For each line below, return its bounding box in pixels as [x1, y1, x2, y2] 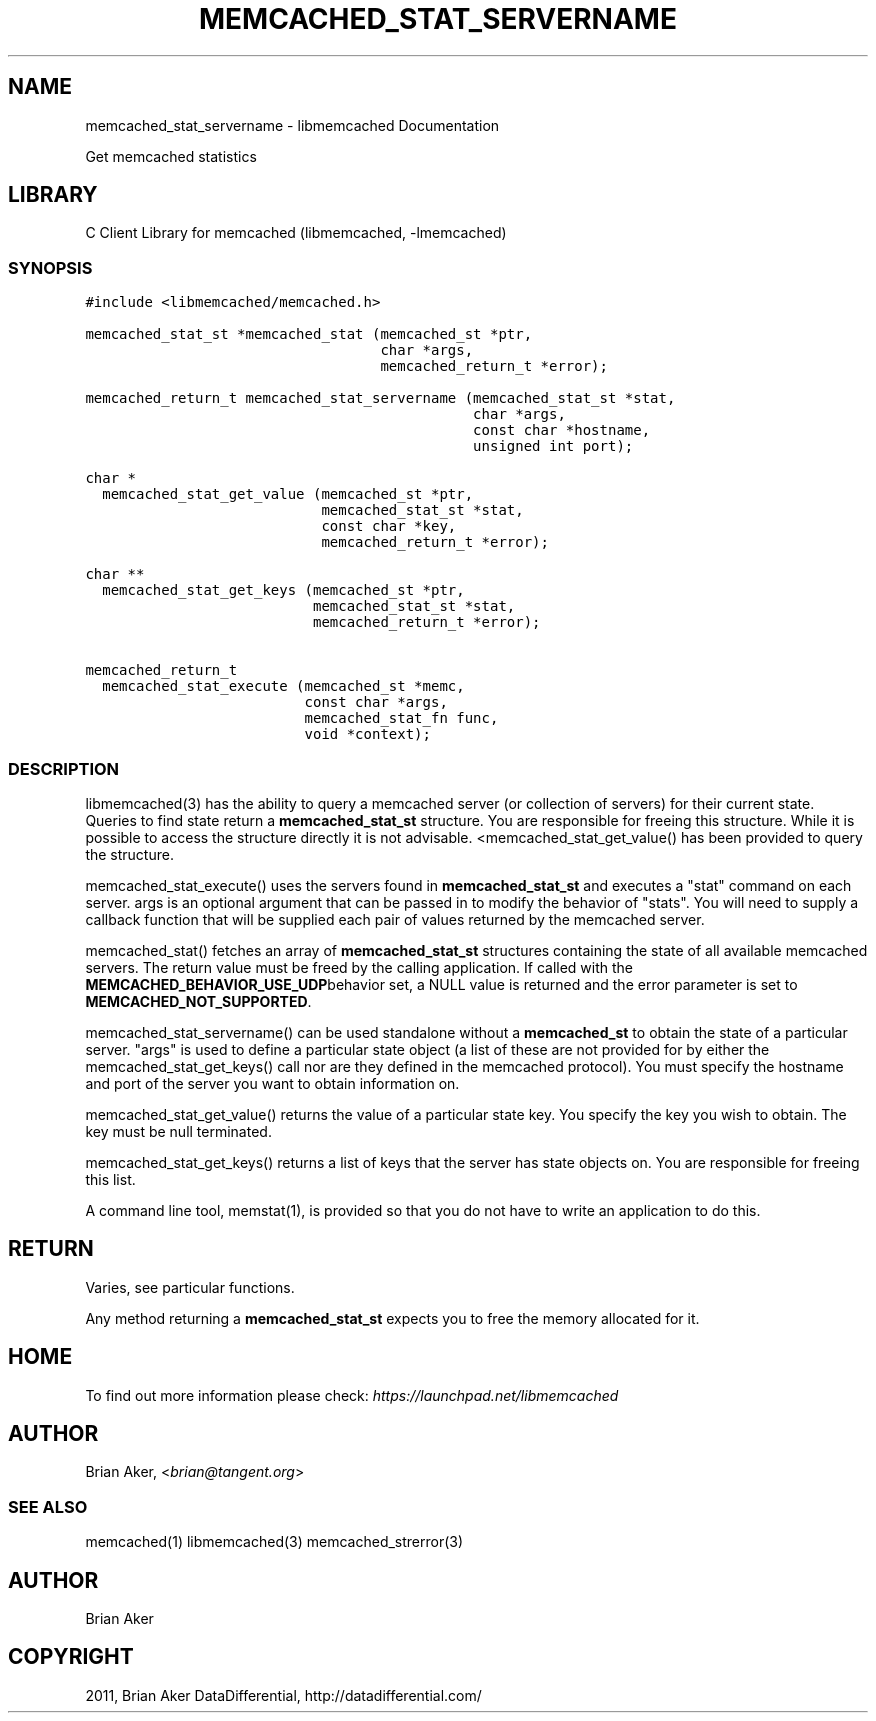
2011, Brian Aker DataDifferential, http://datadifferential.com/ [85, 1686, 482, 1704]
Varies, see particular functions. [85, 1278, 295, 1296]
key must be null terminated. [85, 1122, 272, 1140]
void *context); [304, 726, 431, 743]
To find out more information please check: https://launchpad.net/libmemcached [85, 1386, 619, 1404]
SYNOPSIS [8, 257, 93, 278]
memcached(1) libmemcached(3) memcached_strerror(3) [85, 1533, 464, 1551]
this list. [85, 1170, 136, 1188]
